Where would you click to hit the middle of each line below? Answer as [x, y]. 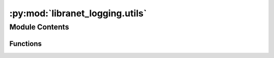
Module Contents [39, 27]
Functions [26, 43]
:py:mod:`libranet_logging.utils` [78, 13]
